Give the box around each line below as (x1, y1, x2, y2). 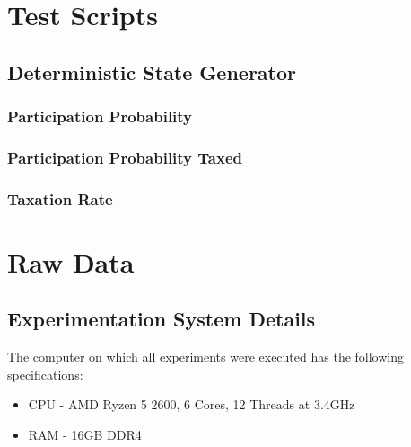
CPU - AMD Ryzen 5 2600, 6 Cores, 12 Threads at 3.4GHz (28, 395, 355, 414)
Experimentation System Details (7, 305, 316, 333)
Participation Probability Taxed (7, 146, 242, 168)
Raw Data (7, 243, 135, 280)
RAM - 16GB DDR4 (28, 425, 142, 444)
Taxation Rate (7, 187, 113, 210)
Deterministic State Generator (7, 58, 297, 85)
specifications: (7, 364, 83, 383)
